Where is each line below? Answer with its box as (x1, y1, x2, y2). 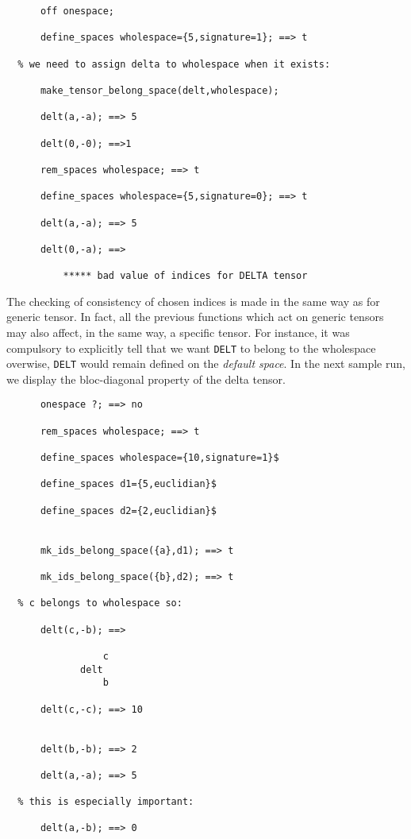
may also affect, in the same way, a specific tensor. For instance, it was (6, 323, 350, 340)
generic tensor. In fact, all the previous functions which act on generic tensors (6, 308, 384, 325)
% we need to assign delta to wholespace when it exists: (17, 58, 331, 70)
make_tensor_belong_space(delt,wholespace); (40, 84, 279, 96)
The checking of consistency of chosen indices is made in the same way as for (6, 292, 380, 309)
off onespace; (40, 6, 115, 17)
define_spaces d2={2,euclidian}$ (40, 505, 217, 516)
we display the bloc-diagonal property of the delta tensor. (6, 370, 286, 387)
